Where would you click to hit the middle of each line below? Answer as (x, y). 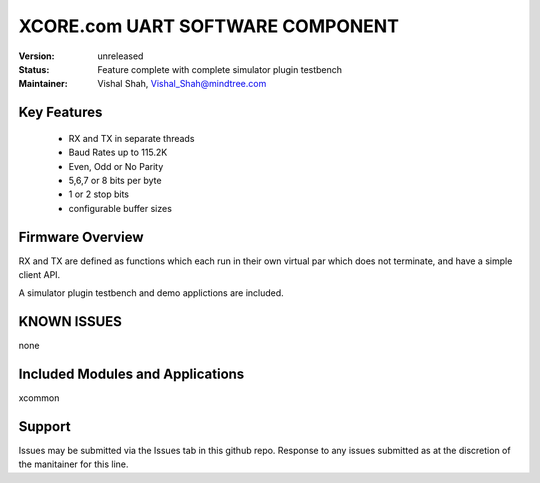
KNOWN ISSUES (70, 321)
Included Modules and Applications (131, 374)
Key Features (60, 112)
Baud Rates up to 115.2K (118, 152)
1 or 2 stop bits (99, 194)
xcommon (39, 398)
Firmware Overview (81, 236)
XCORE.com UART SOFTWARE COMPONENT (209, 26)
